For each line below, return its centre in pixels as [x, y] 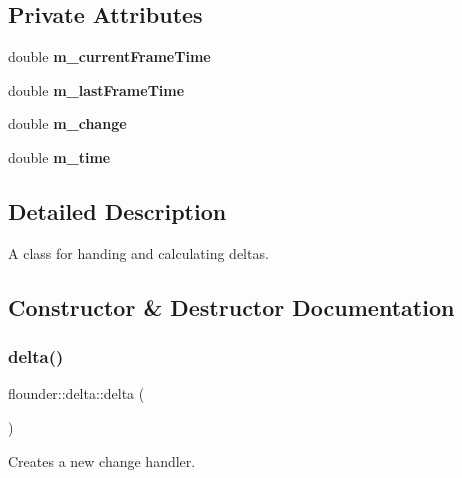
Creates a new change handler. [102, 460]
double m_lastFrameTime [96, 89]
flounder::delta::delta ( [76, 393]
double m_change [67, 123]
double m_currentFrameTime [109, 56]
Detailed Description [117, 210]
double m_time [59, 156]
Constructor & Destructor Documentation [231, 306]
